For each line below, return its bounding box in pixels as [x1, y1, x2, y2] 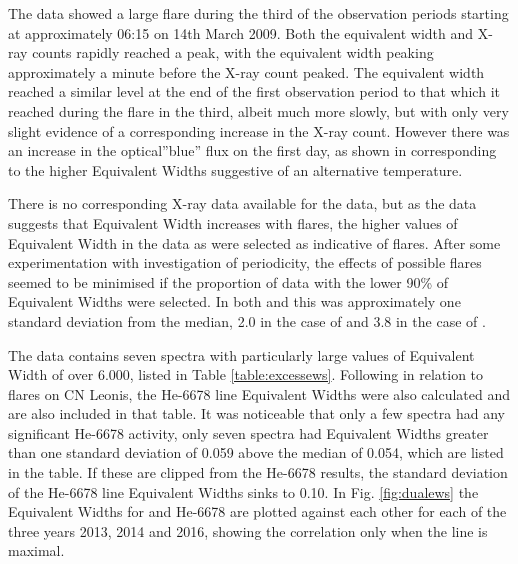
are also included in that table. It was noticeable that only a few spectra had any [8, 403, 505, 424]
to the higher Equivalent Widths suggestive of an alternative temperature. [8, 159, 463, 180]
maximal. [8, 540, 65, 561]
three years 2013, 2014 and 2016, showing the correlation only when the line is [8, 520, 488, 541]
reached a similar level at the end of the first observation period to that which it [8, 81, 500, 102]
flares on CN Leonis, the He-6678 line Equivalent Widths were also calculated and [8, 383, 511, 404]
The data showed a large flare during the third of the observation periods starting [8, 3, 509, 23]
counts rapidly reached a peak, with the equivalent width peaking [32, 42, 434, 63]
